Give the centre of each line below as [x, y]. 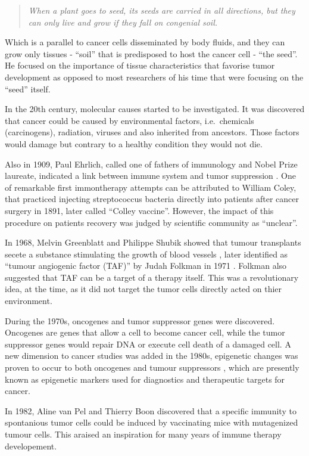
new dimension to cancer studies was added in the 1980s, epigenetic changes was [152, 356]
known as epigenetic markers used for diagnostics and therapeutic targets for [145, 379]
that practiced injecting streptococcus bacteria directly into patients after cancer [152, 199]
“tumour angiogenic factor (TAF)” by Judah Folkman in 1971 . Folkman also [146, 266]
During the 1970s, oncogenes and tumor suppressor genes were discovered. [140, 320]
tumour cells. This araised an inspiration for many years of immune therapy [143, 434]
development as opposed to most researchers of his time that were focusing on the [154, 77]
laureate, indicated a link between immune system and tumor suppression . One [150, 176]
